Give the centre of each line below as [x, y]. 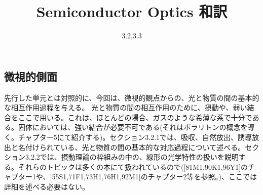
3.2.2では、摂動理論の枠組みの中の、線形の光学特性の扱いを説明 [132, 157]
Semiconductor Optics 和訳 [132, 11]
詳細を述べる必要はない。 [47, 186]
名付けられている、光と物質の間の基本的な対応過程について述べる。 [131, 147]
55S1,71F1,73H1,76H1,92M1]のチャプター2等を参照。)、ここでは [154, 177]
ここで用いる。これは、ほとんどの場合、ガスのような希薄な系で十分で [135, 117]
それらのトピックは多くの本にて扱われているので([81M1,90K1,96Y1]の [133, 166]
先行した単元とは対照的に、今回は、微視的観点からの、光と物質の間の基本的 [132, 97]
